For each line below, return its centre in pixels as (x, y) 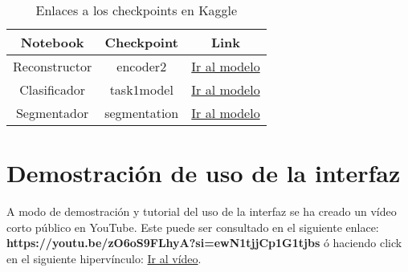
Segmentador (52, 113)
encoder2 (142, 66)
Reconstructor (53, 66)
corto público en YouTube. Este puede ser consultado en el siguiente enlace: (193, 227)
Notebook (52, 42)
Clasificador (53, 89)
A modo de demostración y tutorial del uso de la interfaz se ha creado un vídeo (202, 211)
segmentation (142, 113)
